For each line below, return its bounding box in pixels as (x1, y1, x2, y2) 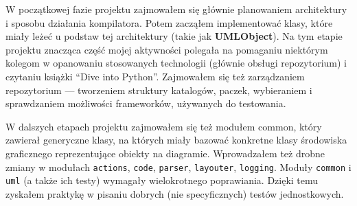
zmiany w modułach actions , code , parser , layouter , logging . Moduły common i (5, 159, 352, 174)
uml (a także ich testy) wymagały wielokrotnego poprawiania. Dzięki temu (5, 173, 319, 187)
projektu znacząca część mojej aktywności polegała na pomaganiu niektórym (5, 42, 328, 56)
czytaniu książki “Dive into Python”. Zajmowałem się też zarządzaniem (5, 69, 305, 83)
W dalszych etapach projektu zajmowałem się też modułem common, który (5, 119, 322, 133)
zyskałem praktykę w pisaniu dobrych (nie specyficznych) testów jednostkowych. (5, 186, 344, 201)
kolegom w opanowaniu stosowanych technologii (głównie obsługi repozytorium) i (5, 56, 347, 70)
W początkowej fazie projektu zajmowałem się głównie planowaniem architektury (5, 2, 347, 16)
